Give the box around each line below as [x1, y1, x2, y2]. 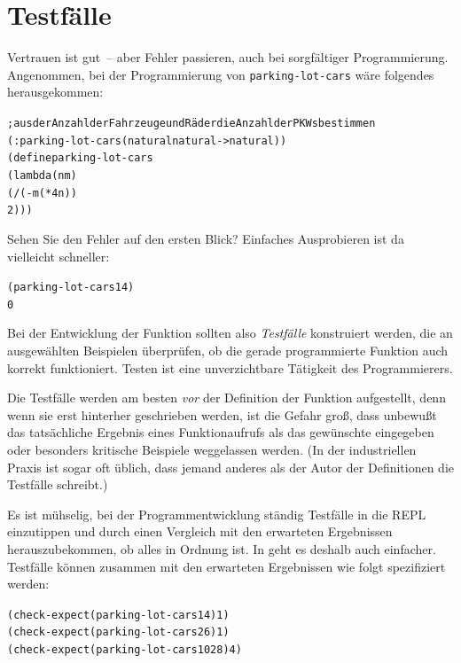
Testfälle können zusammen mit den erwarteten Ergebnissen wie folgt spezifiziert [7, 557, 446, 575]
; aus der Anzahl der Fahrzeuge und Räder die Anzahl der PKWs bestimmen [7, 116, 376, 129]
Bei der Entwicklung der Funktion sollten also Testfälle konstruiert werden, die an [7, 324, 453, 342]
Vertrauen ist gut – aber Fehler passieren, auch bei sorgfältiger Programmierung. [7, 48, 449, 66]
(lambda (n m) [7, 168, 77, 182]
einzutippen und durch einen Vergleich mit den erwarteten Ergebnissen [7, 522, 393, 541]
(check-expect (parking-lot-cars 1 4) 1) [7, 608, 230, 621]
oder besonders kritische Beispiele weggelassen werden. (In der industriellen [7, 440, 417, 458]
